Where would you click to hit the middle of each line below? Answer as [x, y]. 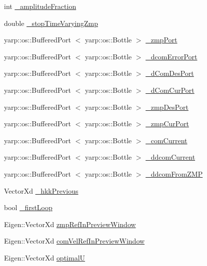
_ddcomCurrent [170, 157]
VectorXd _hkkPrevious [41, 190]
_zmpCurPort [167, 124]
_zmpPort [161, 40]
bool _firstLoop [28, 207]
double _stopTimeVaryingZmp [51, 23]
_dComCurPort [170, 90]
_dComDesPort [170, 73]
